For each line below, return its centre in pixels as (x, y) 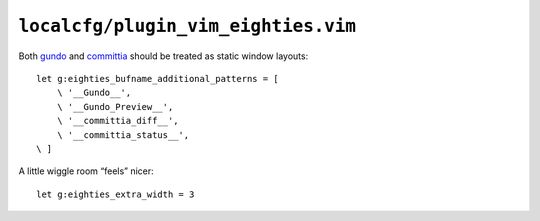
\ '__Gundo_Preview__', (115, 106)
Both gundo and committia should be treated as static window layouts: (163, 56)
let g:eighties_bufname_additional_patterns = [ (157, 78)
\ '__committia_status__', (123, 134)
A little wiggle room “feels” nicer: (86, 171)
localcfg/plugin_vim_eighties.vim (187, 26)
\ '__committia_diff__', (117, 121)
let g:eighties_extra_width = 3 (115, 194)
